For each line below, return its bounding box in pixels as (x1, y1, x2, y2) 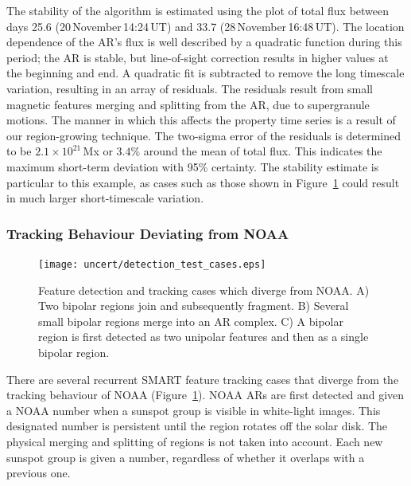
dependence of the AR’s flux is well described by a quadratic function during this (6, 33, 402, 50)
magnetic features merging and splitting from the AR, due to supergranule (6, 96, 370, 112)
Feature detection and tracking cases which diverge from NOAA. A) (38, 281, 370, 298)
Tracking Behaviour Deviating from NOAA (6, 223, 289, 243)
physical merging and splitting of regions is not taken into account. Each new (6, 433, 383, 449)
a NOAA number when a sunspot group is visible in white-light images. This (6, 402, 381, 418)
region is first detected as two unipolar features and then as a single (38, 328, 369, 345)
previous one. (6, 464, 71, 481)
